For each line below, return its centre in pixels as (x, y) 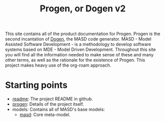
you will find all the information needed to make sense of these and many (79, 55)
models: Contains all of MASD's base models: (58, 110)
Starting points (36, 85)
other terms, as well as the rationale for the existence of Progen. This (75, 60)
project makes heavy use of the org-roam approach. (58, 65)
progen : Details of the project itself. (48, 104)
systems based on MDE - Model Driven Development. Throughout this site (81, 49)
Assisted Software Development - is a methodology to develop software (78, 44)
